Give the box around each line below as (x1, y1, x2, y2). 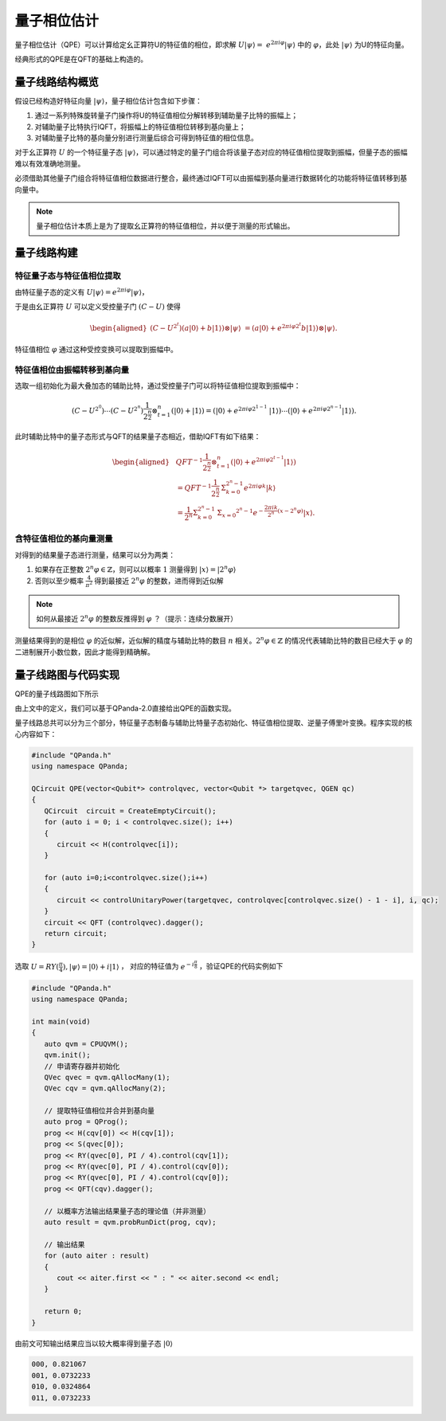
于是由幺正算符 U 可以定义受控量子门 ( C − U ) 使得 (14, 301, 181, 311)
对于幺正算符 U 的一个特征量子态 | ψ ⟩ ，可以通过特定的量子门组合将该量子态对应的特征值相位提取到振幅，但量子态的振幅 (14, 147, 408, 157)
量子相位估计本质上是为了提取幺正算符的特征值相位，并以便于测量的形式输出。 (36, 221, 295, 231)
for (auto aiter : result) (44, 1251, 150, 1260)
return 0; (44, 1307, 83, 1316)
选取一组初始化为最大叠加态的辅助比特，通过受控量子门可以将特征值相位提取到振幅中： (14, 381, 301, 390)
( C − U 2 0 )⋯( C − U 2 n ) (72, 404, 143, 416)
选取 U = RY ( (14, 961, 60, 971)
